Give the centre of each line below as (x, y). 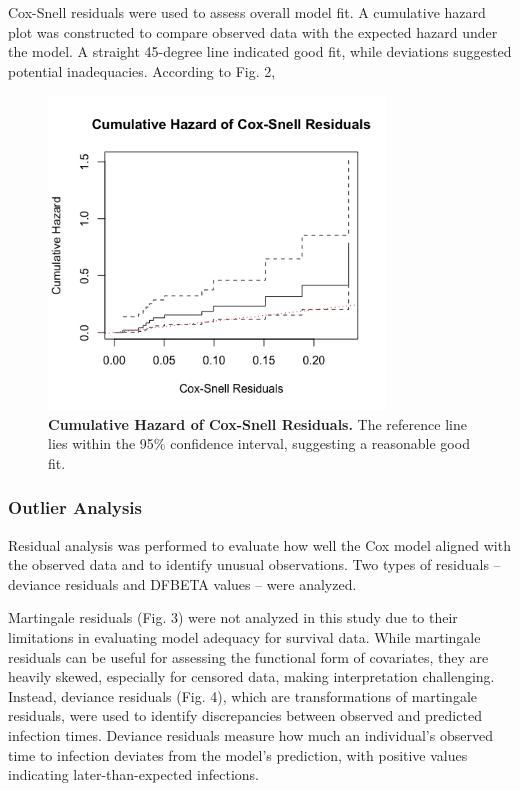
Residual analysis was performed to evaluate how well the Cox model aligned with (259, 544)
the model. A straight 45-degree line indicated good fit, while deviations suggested (260, 51)
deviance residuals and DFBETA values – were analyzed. (182, 583)
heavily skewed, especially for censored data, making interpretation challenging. (251, 676)
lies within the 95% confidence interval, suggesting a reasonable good (259, 443)
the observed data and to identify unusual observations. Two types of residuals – (254, 564)
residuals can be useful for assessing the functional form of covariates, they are (248, 656)
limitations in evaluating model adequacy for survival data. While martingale (244, 636)
